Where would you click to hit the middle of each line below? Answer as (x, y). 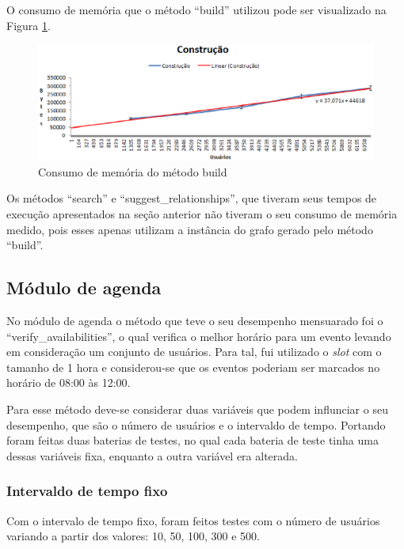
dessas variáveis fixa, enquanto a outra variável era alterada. (152, 455)
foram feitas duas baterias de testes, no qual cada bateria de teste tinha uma (192, 440)
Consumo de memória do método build (133, 171)
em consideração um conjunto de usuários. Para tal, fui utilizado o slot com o (194, 352)
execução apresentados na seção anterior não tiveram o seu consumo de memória (202, 213)
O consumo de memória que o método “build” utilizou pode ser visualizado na (196, 9)
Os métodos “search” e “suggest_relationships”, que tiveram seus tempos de (192, 198)
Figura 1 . (29, 25)
